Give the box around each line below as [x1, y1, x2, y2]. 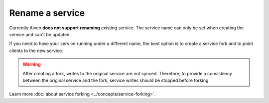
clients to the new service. [9, 48, 63, 53]
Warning [22, 61, 41, 67]
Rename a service [9, 7, 85, 18]
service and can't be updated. [9, 31, 71, 37]
